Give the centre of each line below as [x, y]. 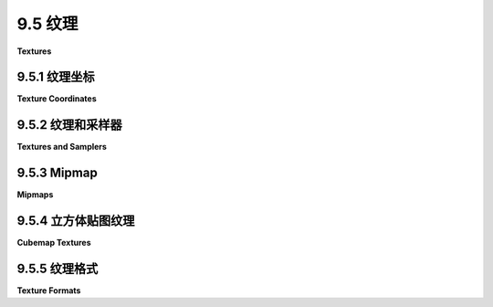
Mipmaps [35, 195]
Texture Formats [49, 291]
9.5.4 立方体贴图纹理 [76, 221]
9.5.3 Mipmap [57, 173]
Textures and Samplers [62, 147]
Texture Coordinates [57, 99]
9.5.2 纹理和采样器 [69, 125]
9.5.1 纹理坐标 [56, 77]
